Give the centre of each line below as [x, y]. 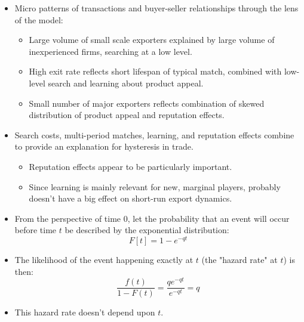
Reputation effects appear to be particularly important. [130, 166]
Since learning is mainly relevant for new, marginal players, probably [155, 186]
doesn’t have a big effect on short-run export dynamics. [130, 198]
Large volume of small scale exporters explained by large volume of [152, 40]
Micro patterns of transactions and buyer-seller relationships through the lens [156, 8]
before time [36, 230]
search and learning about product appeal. [126, 83]
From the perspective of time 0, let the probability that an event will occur [152, 218]
